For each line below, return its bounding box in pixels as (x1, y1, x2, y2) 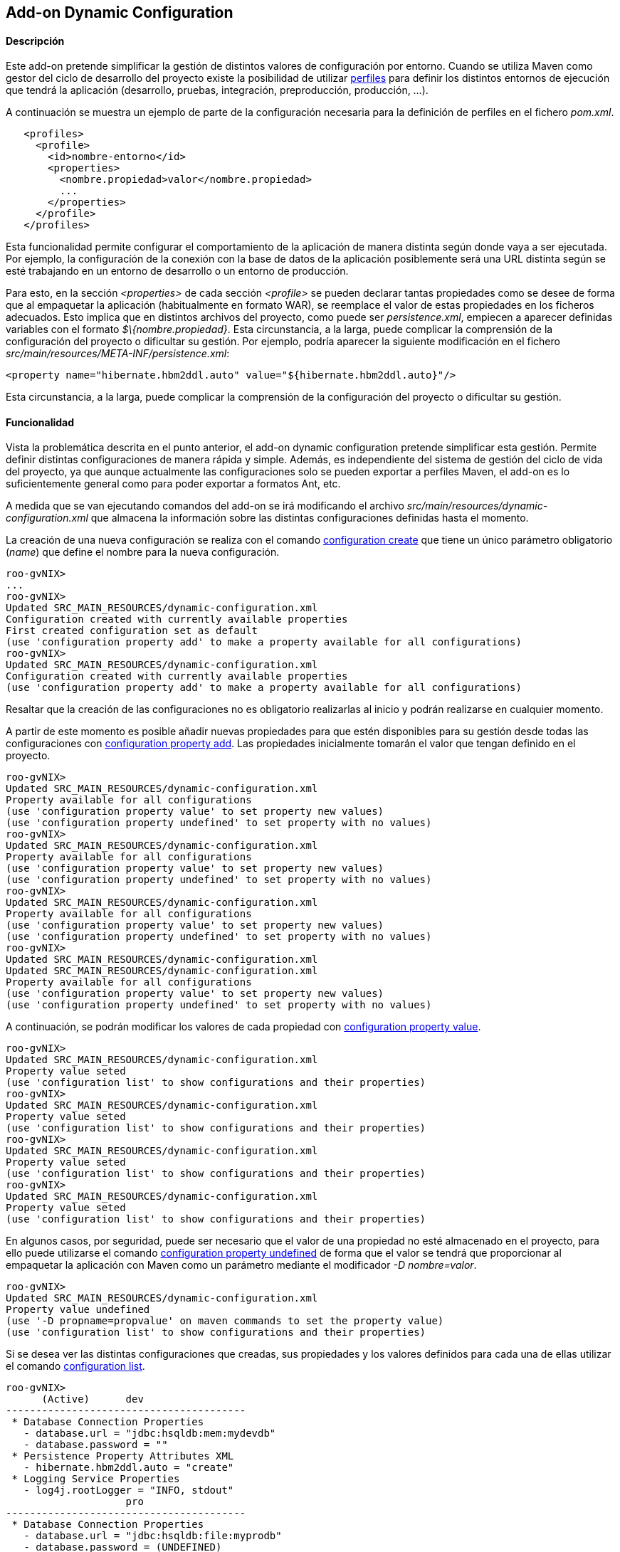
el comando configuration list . (6, 1360, 145, 1373)
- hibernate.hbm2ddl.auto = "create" (23, 1462, 234, 1474)
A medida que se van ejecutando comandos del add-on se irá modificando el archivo (6, 500, 404, 512)
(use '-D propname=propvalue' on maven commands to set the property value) (6, 1315, 444, 1327)
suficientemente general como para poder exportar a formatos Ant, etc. (6, 477, 341, 490)
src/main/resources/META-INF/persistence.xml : (6, 347, 230, 360)
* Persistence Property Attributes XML (11, 1450, 234, 1462)
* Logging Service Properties (11, 1473, 180, 1485)
